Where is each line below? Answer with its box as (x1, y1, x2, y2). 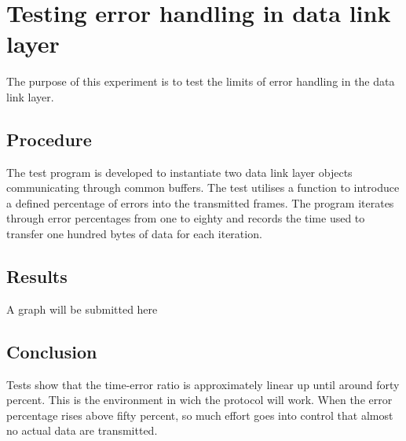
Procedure (6, 127, 92, 151)
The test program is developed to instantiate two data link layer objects (6, 164, 353, 180)
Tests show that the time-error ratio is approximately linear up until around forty (6, 376, 400, 392)
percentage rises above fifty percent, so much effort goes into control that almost (6, 406, 393, 423)
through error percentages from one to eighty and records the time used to (6, 210, 365, 226)
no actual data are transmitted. (6, 422, 158, 439)
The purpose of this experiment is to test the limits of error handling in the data (6, 73, 395, 90)
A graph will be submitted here (6, 300, 158, 317)
